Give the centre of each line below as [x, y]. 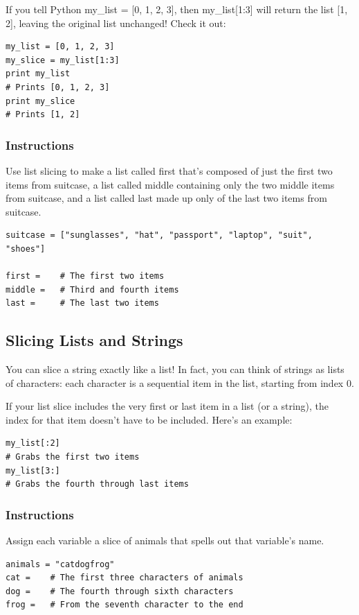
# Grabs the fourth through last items [97, 484]
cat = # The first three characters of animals [125, 578]
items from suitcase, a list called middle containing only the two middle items [170, 184]
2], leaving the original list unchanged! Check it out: [116, 23]
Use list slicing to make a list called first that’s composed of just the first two [169, 170]
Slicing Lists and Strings [94, 340]
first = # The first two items [85, 276]
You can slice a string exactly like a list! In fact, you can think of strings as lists [175, 369]
